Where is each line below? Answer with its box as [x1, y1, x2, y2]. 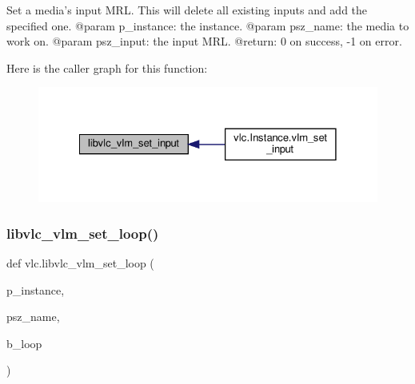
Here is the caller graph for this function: [6, 59, 208, 76]
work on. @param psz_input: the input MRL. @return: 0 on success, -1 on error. [6, 33, 402, 49]
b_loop [6, 335, 42, 351]
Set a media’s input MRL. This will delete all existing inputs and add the [6, 2, 368, 18]
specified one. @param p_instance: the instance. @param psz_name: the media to [6, 17, 409, 34]
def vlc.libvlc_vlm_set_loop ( [6, 255, 154, 271]
